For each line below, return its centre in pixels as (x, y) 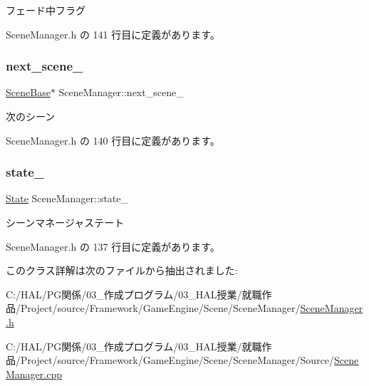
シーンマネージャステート (65, 222)
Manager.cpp (34, 374)
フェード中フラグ (46, 10)
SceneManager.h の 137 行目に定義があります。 (113, 246)
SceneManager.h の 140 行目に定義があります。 (113, 140)
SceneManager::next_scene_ (121, 92)
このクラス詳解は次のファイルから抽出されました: (122, 270)
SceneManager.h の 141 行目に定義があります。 (113, 34)
